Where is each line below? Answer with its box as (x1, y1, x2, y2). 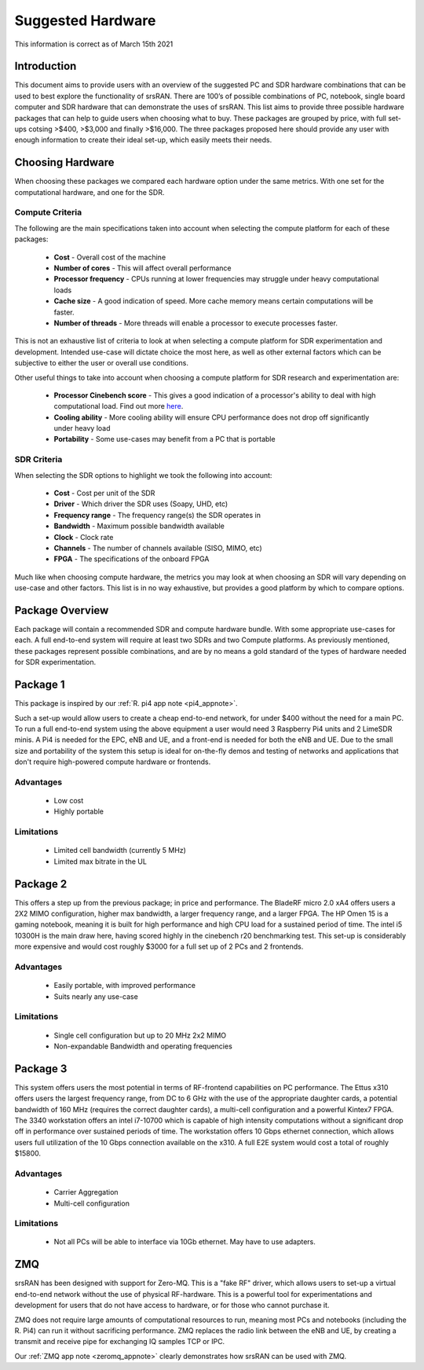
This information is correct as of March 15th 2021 (14, 39, 174, 49)
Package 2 (14, 877, 68, 891)
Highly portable (53, 806, 104, 817)
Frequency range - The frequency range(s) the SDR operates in (53, 510, 261, 520)
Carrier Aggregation (53, 1188, 119, 1197)
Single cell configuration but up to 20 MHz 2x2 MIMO (53, 1030, 227, 1040)
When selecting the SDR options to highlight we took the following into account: (14, 470, 272, 479)
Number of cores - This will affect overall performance (53, 263, 232, 273)
